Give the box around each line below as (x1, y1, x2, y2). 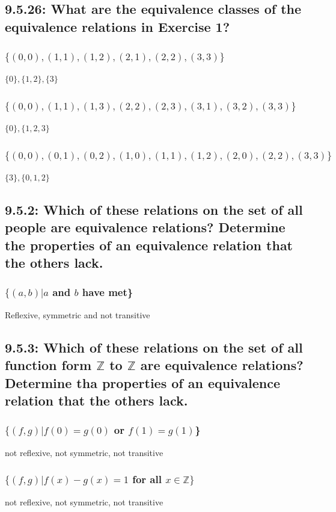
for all (132, 472, 162, 487)
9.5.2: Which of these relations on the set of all (5, 200, 303, 218)
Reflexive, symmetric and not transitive (5, 308, 150, 321)
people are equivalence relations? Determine (5, 218, 286, 236)
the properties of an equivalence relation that (5, 235, 293, 254)
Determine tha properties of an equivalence (5, 373, 280, 392)
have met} (82, 285, 133, 300)
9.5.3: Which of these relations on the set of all (5, 338, 303, 356)
